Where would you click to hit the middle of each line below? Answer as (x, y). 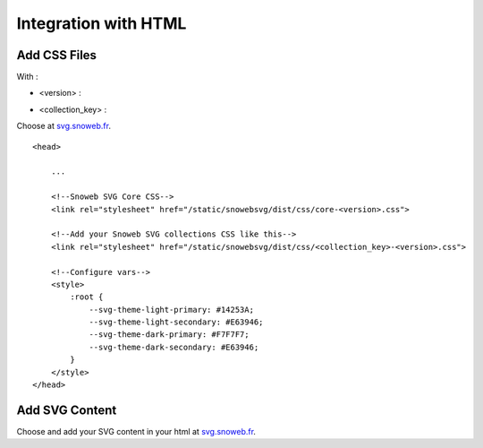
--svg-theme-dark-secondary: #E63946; (174, 347)
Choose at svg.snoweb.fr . (64, 126)
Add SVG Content (67, 410)
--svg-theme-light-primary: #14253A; (172, 310)
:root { (87, 297)
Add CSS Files (57, 55)
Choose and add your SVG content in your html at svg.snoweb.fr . (136, 431)
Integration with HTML (102, 23)
